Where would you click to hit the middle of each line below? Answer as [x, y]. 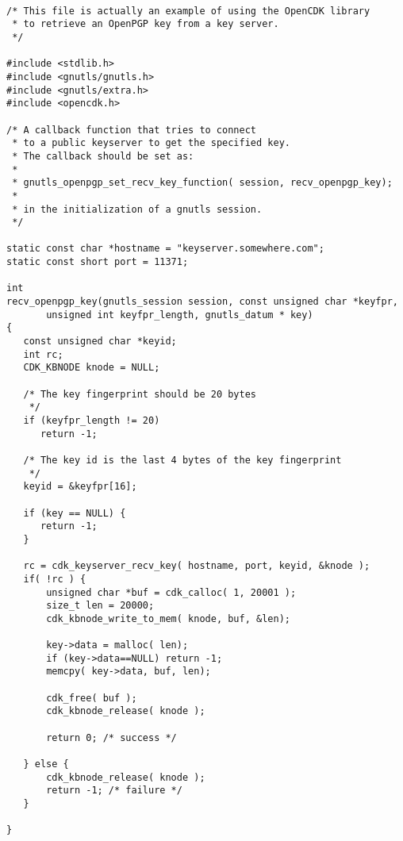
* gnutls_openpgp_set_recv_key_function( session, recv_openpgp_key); [202, 183]
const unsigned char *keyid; [100, 342]
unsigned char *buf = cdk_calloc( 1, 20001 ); [171, 592]
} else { [46, 764]
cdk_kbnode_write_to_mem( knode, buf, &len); [168, 618]
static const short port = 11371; [98, 262]
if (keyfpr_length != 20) [92, 420]
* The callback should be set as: [103, 156]
